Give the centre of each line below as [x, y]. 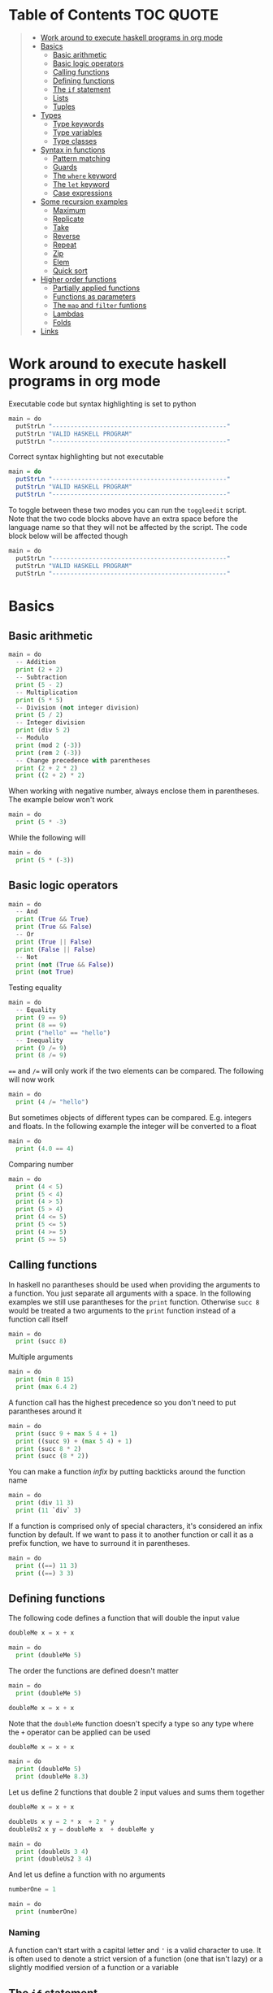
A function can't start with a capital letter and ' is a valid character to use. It [135, 1950]
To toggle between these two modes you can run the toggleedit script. [128, 510]
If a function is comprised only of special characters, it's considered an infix [135, 1526]
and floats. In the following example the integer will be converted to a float [133, 1127]
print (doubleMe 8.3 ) [52, 1777]
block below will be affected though [68, 536]
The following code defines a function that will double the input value [124, 1618]
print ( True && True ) [52, 919]
